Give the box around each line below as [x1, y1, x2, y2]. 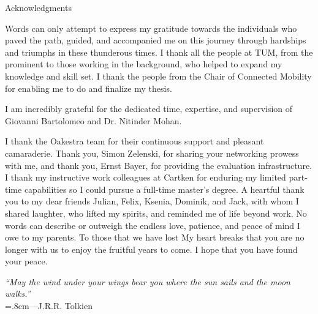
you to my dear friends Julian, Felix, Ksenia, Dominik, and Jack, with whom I [5, 195, 299, 207]
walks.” [5, 287, 31, 300]
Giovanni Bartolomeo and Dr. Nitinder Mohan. [5, 114, 182, 127]
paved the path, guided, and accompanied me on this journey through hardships [5, 34, 306, 47]
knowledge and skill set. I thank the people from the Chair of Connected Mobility [5, 69, 312, 82]
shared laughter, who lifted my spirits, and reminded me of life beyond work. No [5, 206, 307, 219]
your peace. [5, 255, 48, 267]
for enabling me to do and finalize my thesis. [5, 81, 172, 94]
